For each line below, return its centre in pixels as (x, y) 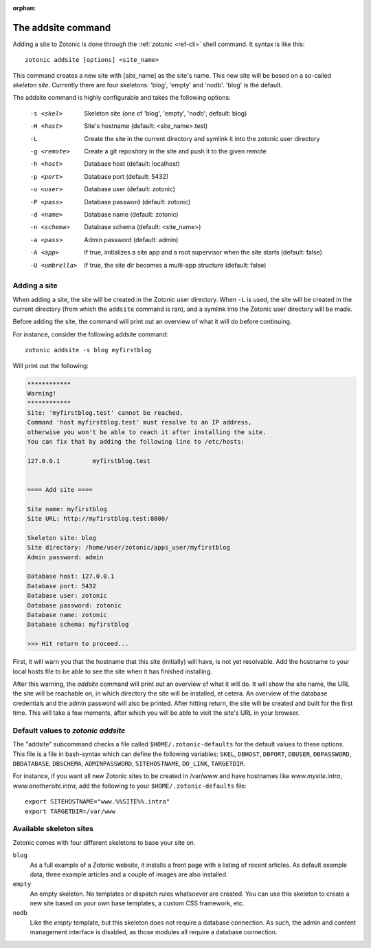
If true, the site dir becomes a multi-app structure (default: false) (175, 265)
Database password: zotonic (74, 605)
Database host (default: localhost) (132, 164)
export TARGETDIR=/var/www (70, 811)
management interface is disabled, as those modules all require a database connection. (154, 932)
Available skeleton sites (53, 829)
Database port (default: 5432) (126, 176)
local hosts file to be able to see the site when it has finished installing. (112, 671)
